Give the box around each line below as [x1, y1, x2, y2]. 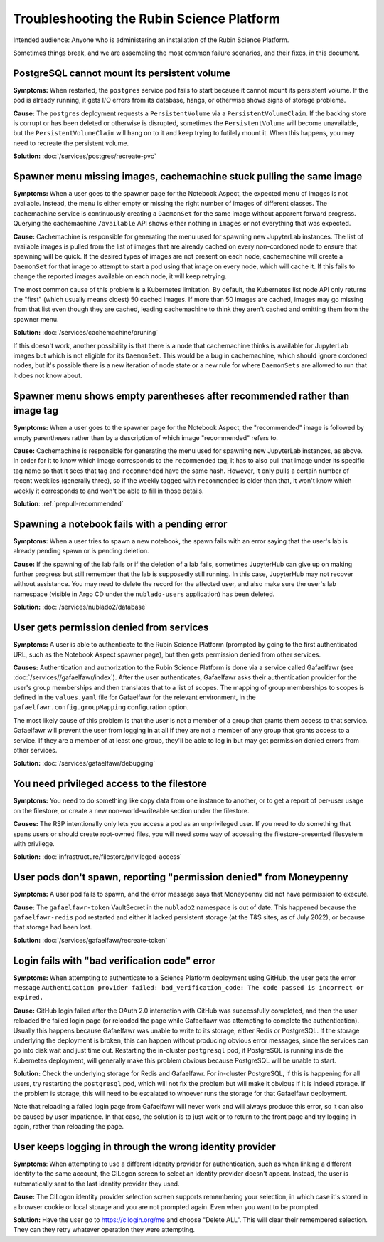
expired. [13, 993, 44, 1002]
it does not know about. [13, 371, 82, 380]
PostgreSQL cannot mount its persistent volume [13, 67, 231, 79]
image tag [13, 405, 59, 417]
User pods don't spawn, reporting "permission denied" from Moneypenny [13, 871, 348, 883]
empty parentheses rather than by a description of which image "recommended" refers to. [13, 433, 279, 442]
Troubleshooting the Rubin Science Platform [13, 11, 281, 26]
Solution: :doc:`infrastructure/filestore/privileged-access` [13, 852, 183, 861]
